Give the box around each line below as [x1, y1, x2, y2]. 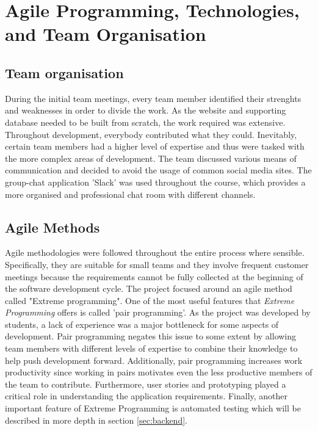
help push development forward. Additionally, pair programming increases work [5, 353, 303, 366]
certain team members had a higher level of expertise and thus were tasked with [5, 140, 305, 153]
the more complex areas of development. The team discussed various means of [5, 151, 297, 164]
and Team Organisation [5, 21, 206, 46]
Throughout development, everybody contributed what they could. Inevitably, [5, 128, 297, 140]
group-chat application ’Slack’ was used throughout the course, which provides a [5, 175, 306, 188]
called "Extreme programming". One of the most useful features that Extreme [5, 294, 295, 306]
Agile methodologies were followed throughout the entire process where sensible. [5, 246, 305, 259]
